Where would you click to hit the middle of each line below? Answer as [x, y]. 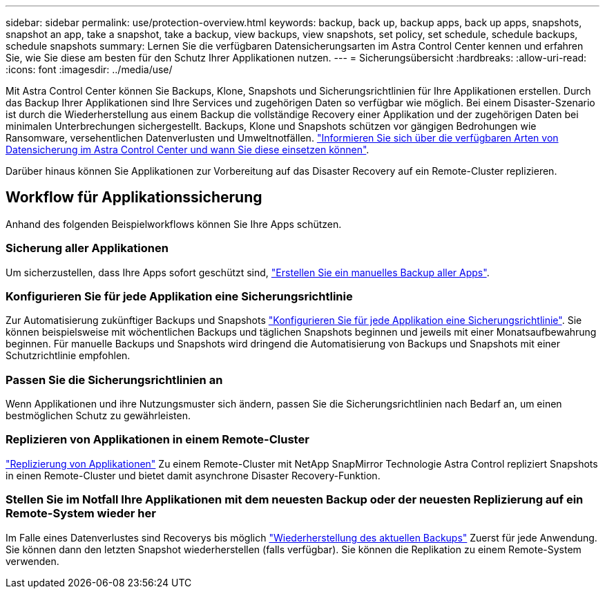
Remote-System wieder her [81, 514]
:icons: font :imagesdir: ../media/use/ [89, 69]
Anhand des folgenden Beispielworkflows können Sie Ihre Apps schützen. [174, 224]
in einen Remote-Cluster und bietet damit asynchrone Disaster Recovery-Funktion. [193, 475]
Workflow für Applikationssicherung [134, 198]
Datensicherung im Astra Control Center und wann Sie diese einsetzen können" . [188, 150]
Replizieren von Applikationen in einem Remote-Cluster [157, 440]
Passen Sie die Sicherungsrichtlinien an [114, 380]
